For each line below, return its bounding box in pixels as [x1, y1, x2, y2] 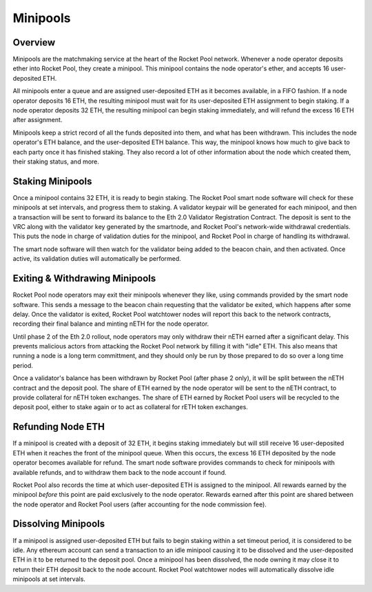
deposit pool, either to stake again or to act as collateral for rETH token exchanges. [12, 403, 248, 411]
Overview [12, 37, 56, 48]
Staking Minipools [12, 175, 92, 187]
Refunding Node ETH [12, 421, 105, 433]
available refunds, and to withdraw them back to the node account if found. [12, 468, 227, 476]
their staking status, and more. [12, 157, 100, 166]
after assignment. [12, 116, 63, 124]
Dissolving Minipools [12, 518, 105, 530]
